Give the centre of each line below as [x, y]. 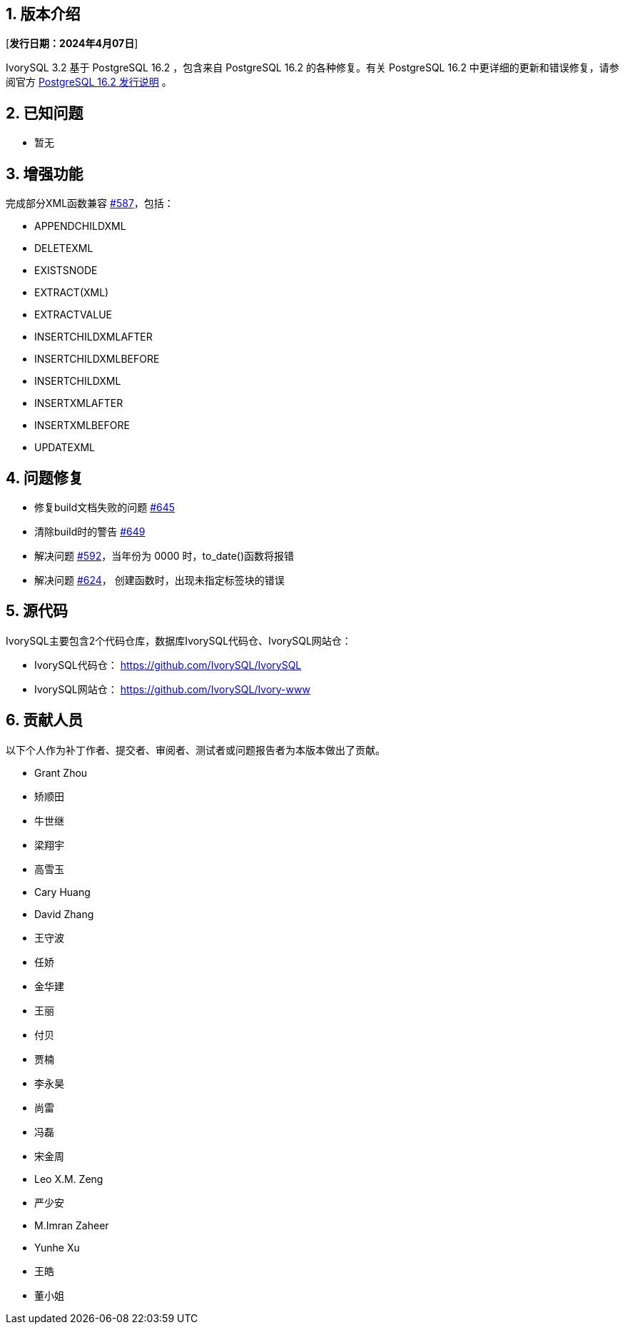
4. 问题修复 [45, 478]
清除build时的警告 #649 [90, 531]
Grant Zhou [61, 772]
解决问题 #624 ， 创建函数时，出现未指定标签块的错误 [159, 580]
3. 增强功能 [45, 173]
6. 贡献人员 [45, 720]
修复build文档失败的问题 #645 [105, 507]
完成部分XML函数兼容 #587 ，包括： [90, 203]
